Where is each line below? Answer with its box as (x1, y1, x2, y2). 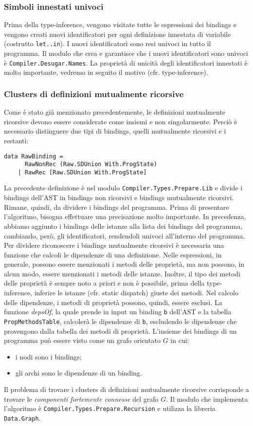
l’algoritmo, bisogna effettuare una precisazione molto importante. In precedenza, (4, 211, 246, 222)
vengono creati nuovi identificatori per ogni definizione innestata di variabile (4, 29, 231, 39)
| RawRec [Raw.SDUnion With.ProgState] (18, 169, 147, 176)
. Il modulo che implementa (166, 393, 248, 404)
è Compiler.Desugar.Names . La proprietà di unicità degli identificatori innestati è (4, 57, 248, 68)
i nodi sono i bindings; (15, 351, 82, 361)
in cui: (170, 335, 189, 345)
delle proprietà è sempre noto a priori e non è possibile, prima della (4, 278, 205, 288)
